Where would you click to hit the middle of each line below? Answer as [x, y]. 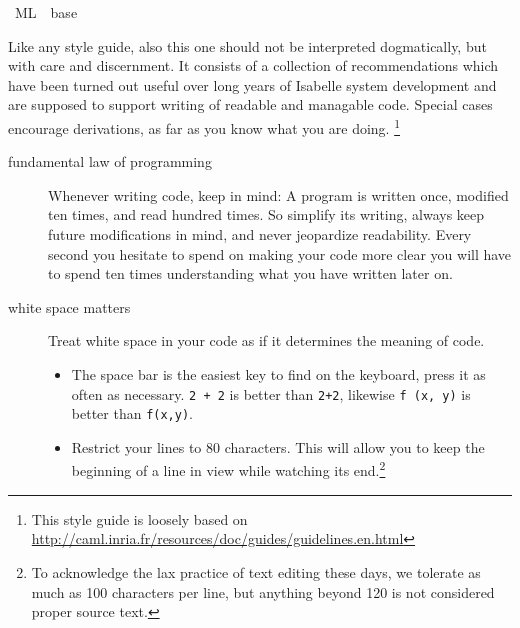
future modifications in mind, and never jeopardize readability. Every [260, 234]
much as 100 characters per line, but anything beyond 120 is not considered [263, 591]
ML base [46, 12]
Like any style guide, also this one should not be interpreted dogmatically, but [247, 45]
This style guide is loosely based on [139, 518]
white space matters [69, 306]
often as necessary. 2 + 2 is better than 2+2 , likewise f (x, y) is [271, 393]
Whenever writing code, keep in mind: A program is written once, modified [278, 194]
